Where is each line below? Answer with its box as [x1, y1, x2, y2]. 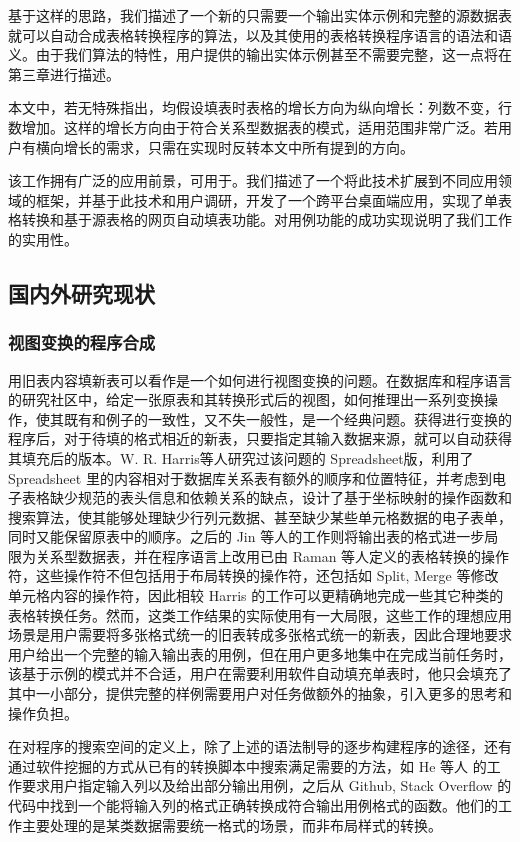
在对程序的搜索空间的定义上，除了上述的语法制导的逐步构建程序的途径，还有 [8, 736, 512, 757]
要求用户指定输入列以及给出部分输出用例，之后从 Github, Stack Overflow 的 [21, 775, 512, 796]
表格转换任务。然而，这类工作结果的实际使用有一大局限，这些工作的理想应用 [8, 604, 512, 625]
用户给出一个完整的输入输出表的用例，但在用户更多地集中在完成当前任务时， [8, 643, 512, 664]
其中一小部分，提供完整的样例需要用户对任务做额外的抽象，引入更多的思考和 [8, 683, 512, 704]
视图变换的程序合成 [8, 330, 156, 355]
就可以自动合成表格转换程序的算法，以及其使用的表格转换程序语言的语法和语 [8, 24, 512, 45]
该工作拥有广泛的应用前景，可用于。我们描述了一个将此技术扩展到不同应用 [8, 170, 498, 191]
